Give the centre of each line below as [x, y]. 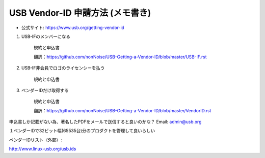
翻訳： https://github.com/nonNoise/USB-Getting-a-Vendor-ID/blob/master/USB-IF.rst [120, 57]
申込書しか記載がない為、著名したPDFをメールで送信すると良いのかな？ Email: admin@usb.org [105, 122]
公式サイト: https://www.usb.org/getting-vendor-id [73, 28]
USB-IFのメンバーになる [46, 36]
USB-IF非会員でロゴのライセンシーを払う [63, 68]
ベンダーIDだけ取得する [45, 90]
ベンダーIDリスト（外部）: [36, 140]
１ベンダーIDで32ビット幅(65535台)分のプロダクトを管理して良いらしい [82, 131]
